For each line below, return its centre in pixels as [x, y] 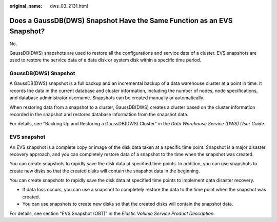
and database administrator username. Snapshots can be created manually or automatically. [107, 98]
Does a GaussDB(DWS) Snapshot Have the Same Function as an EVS [121, 20]
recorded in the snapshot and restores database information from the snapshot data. [99, 114]
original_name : [26, 6]
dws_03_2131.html [69, 6]
